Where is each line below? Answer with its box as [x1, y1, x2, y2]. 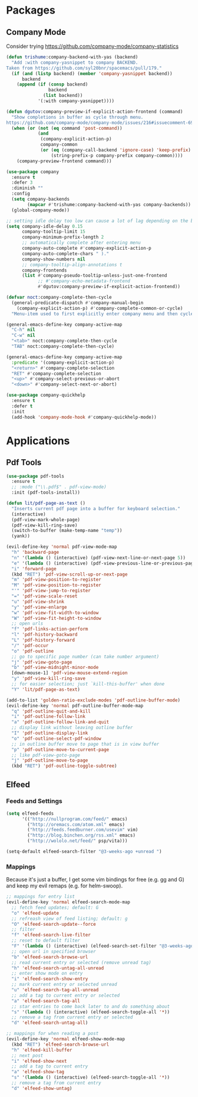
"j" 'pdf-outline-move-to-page [11, 758, 88, 763]
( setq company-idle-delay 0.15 [6, 223, 83, 229]
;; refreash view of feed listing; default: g [11, 916, 128, 922]
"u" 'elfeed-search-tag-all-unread [11, 987, 99, 993]
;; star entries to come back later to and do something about [11, 1003, 170, 1010]
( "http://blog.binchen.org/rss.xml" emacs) [27, 832, 136, 838]
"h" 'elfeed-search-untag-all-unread [11, 965, 104, 971]
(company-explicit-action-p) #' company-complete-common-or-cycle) [16, 305, 183, 311]
